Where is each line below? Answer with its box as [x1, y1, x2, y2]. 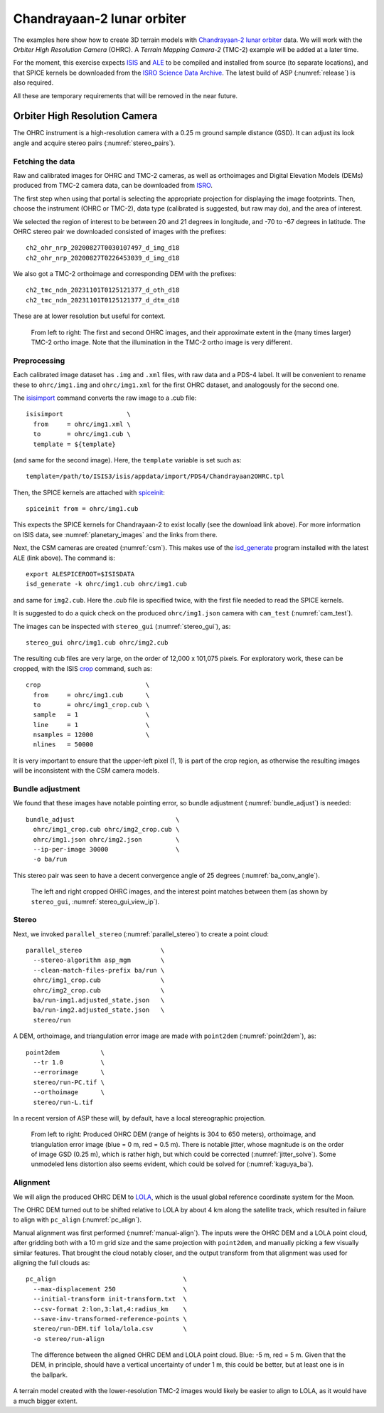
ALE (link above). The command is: [13, 554, 115, 562]
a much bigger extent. [13, 1397, 78, 1405]
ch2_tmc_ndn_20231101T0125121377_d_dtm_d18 [26, 296, 180, 304]
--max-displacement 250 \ [33, 1285, 188, 1293]
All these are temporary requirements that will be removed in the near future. [13, 91, 238, 100]
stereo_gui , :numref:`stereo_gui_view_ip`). [31, 897, 160, 906]
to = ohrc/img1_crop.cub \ [33, 701, 150, 709]
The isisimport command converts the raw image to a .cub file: [13, 393, 197, 402]
